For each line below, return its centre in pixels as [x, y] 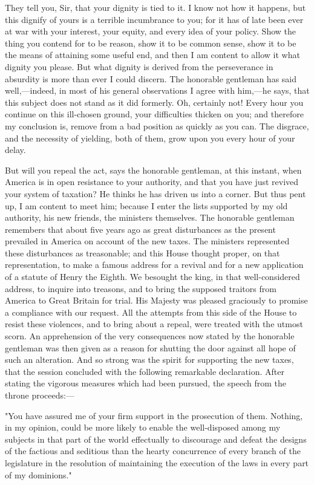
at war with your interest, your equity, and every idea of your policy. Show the [151, 31]
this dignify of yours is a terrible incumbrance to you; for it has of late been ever [154, 19]
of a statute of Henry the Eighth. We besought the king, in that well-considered [152, 277]
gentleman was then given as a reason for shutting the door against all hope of [150, 347]
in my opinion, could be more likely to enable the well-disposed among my [143, 427]
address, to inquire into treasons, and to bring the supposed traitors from [141, 288]
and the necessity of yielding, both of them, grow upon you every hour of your [150, 138]
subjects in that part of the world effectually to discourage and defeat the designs [156, 439]
